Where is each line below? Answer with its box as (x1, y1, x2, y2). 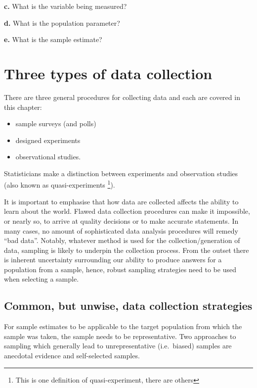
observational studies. (15, 151, 81, 162)
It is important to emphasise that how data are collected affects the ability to (4, 196, 239, 206)
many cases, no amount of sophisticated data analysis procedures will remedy (4, 225, 238, 236)
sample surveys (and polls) (15, 118, 96, 129)
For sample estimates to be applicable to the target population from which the (4, 321, 242, 332)
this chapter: (4, 101, 42, 112)
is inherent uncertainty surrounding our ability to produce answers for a (4, 254, 222, 265)
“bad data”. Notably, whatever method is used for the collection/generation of (4, 235, 240, 245)
